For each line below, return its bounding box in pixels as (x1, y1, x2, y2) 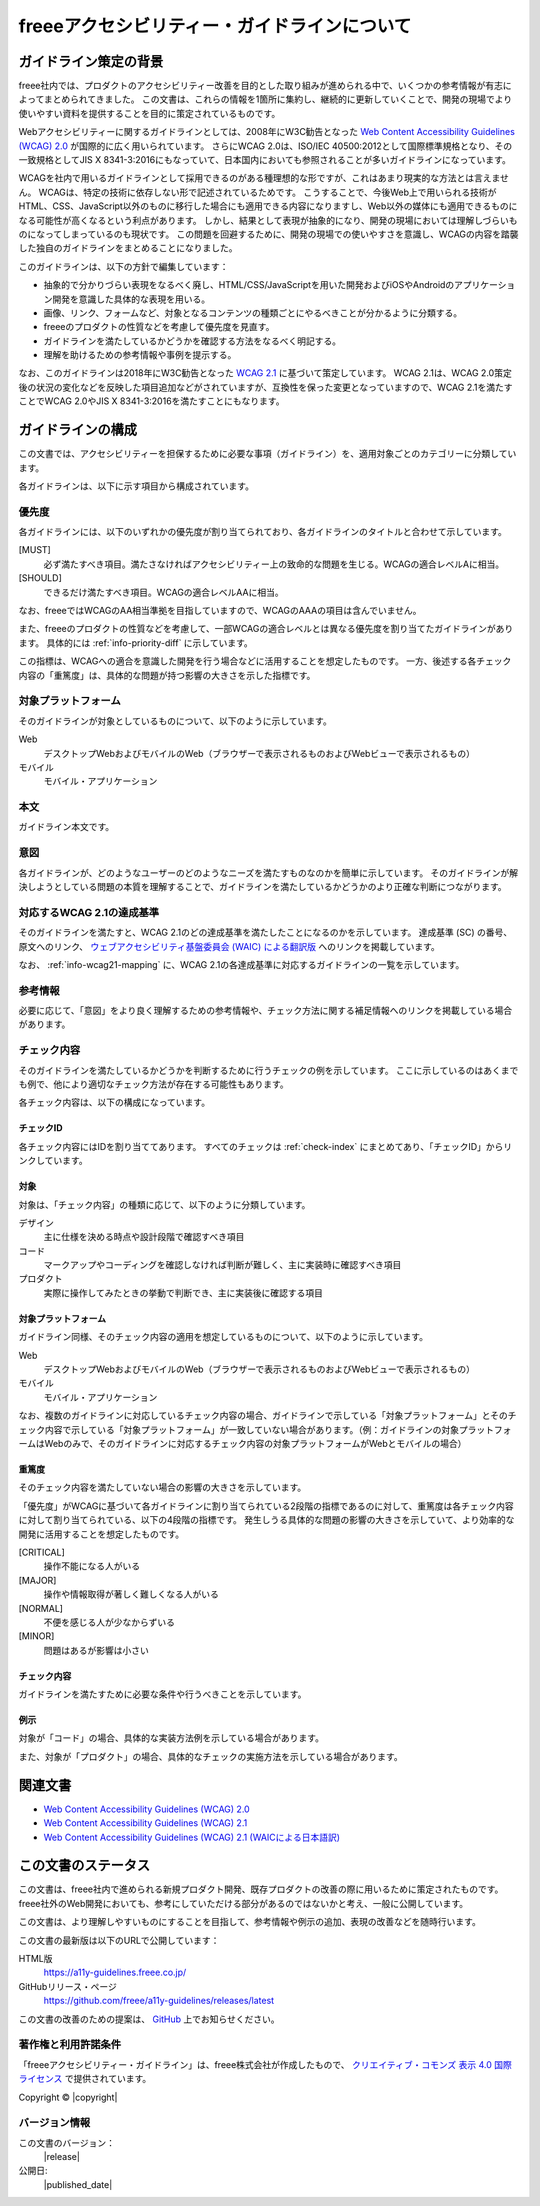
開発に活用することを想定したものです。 (18, 1528, 185, 1540)
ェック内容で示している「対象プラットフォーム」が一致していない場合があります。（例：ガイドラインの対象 (18, 1423, 460, 1435)
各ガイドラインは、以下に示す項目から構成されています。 (18, 480, 255, 492)
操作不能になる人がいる (43, 1560, 140, 1572)
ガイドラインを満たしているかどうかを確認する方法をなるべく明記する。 (43, 335, 342, 347)
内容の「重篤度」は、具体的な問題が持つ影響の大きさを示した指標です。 (18, 669, 316, 681)
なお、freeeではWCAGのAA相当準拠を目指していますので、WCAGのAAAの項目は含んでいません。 (18, 605, 422, 617)
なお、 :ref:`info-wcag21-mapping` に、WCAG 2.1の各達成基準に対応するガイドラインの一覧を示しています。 (18, 958, 465, 970)
